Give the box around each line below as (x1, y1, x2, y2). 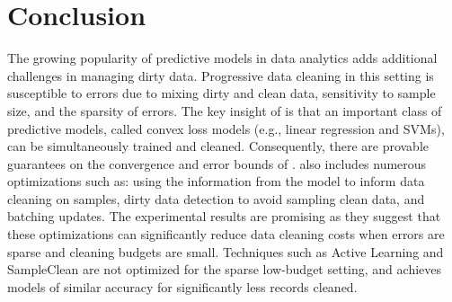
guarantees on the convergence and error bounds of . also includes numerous (7, 154, 427, 173)
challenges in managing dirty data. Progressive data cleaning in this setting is (7, 66, 434, 84)
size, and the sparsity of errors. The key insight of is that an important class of (7, 101, 442, 120)
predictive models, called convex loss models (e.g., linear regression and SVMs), (7, 119, 445, 138)
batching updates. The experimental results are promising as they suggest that (7, 207, 441, 226)
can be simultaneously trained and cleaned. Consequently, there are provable (7, 137, 430, 155)
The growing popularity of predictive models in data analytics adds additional (7, 49, 438, 67)
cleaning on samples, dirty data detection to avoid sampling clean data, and (7, 189, 425, 208)
